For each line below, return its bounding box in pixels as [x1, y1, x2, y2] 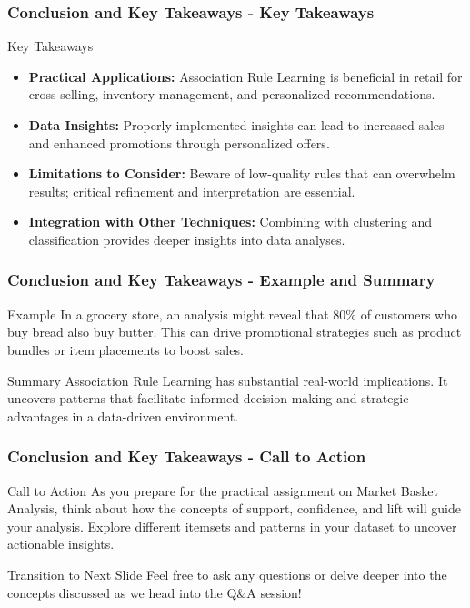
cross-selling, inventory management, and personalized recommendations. [28, 85, 435, 104]
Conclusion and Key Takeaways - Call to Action [7, 445, 366, 468]
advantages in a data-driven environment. [7, 406, 239, 425]
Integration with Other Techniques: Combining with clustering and [28, 212, 433, 231]
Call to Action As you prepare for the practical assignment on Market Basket [7, 481, 438, 500]
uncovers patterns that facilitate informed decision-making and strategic [7, 389, 409, 408]
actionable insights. [7, 534, 115, 553]
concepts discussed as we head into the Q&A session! [7, 583, 302, 602]
